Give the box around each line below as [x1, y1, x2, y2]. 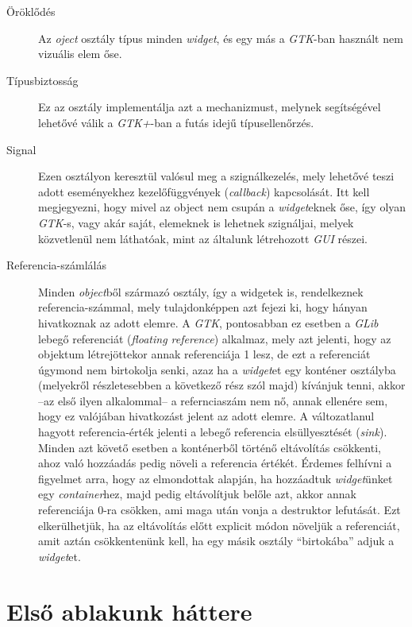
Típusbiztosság [6, 72, 79, 88]
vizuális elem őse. [38, 45, 122, 62]
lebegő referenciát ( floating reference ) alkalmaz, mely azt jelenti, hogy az [38, 330, 391, 346]
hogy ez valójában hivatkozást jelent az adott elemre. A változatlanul [38, 408, 375, 424]
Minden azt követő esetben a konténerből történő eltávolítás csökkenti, [38, 439, 381, 455]
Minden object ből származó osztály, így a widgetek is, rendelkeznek [38, 283, 364, 300]
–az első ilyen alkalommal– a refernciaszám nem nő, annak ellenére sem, [38, 392, 388, 408]
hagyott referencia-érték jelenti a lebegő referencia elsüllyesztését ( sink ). [38, 424, 387, 440]
